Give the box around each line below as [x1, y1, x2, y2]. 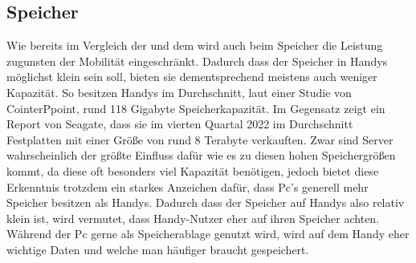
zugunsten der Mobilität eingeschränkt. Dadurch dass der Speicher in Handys [6, 52, 388, 69]
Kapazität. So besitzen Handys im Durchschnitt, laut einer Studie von [6, 83, 352, 100]
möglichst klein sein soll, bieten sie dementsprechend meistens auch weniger [6, 68, 377, 85]
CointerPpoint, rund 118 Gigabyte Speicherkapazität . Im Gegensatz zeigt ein [6, 99, 385, 116]
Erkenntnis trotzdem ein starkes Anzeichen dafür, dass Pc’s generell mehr [6, 178, 369, 195]
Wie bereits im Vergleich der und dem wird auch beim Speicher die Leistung [6, 37, 383, 54]
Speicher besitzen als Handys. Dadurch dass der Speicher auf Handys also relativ [6, 194, 405, 211]
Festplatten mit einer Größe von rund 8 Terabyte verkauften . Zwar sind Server [6, 131, 394, 148]
